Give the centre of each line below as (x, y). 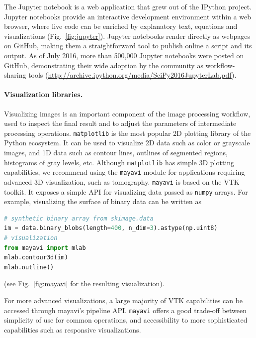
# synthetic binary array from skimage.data (79, 218)
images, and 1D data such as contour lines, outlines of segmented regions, (116, 152)
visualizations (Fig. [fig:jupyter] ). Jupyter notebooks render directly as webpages (127, 36)
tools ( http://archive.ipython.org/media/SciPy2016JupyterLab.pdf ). (132, 75)
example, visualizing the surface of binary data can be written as (103, 201)
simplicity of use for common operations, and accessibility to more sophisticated (126, 320)
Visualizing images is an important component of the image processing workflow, (127, 113)
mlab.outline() (29, 267)
